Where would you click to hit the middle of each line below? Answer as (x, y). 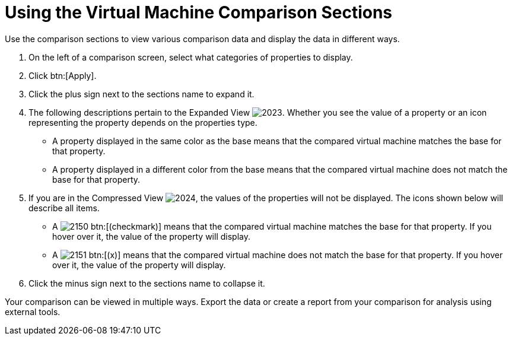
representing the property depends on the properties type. (143, 122)
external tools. (33, 312)
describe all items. (64, 208)
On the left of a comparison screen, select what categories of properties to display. (191, 57)
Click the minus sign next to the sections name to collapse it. (147, 283)
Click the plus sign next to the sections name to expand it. (141, 94)
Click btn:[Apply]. (63, 75)
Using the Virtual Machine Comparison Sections (199, 12)
